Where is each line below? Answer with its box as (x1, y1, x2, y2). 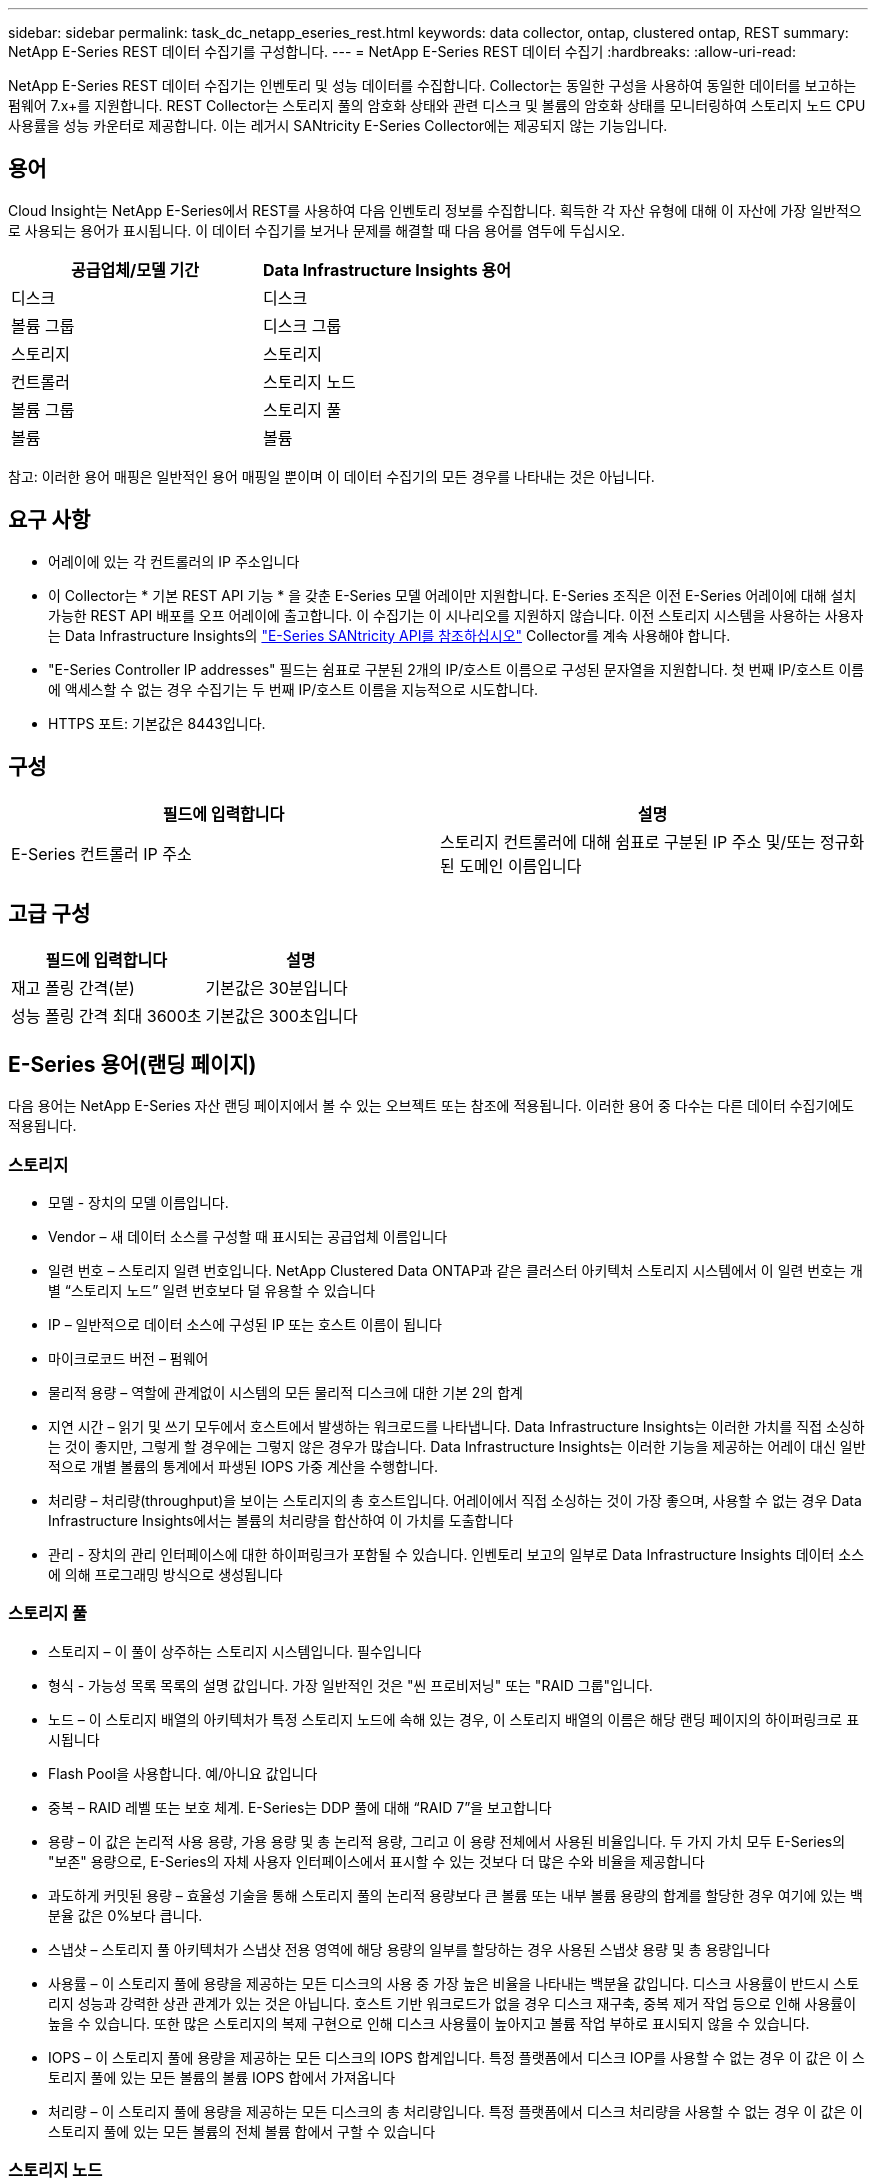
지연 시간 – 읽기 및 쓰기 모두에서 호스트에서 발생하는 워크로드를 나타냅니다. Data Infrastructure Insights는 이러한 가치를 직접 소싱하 (48, 1417, 865, 1435)
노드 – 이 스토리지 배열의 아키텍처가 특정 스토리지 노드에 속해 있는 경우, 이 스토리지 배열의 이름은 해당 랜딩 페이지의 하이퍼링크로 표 (48, 1710, 860, 1728)
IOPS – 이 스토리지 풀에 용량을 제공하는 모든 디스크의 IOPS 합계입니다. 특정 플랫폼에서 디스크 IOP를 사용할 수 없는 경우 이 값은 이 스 (48, 2048, 865, 2066)
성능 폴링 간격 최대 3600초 (11, 1006, 202, 1027)
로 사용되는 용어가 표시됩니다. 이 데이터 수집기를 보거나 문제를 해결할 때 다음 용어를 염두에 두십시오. (8, 221, 626, 239)
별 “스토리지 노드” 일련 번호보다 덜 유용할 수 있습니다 (48, 1281, 376, 1299)
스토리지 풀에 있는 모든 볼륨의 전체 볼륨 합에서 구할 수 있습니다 (48, 2122, 436, 2140)
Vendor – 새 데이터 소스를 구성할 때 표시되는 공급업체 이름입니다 (48, 1227, 448, 1245)
